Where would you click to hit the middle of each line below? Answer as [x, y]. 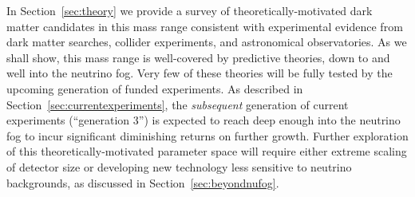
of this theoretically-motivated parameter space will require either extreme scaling [207, 151]
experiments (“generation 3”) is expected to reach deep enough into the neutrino [204, 120]
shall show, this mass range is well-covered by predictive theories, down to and [198, 57]
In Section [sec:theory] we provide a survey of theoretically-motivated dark [190, 10]
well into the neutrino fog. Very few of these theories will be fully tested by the [200, 73]
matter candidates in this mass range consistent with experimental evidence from [205, 26]
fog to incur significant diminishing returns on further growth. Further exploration [207, 135]
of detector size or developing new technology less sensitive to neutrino [179, 166]
